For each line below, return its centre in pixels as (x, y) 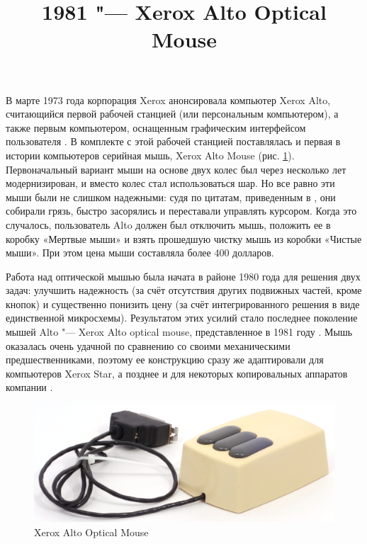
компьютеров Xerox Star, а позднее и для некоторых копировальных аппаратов (177, 373)
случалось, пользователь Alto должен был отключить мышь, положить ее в (168, 224)
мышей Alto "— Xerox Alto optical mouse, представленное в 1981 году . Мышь (179, 332)
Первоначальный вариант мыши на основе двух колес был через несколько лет (176, 169)
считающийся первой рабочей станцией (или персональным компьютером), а (172, 114)
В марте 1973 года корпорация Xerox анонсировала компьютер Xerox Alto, (168, 100)
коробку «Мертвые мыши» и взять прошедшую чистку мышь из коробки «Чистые (184, 238)
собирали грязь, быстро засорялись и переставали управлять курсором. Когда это (181, 211)
